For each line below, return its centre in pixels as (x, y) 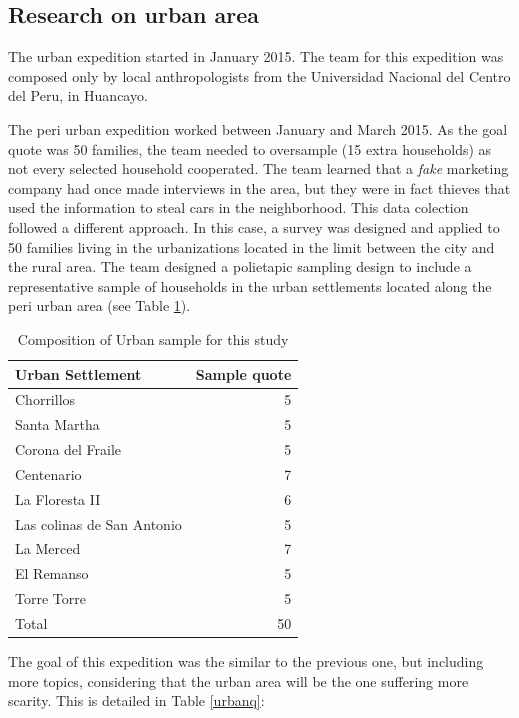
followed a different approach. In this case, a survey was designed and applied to (254, 226)
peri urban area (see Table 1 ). (99, 305)
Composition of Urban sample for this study (153, 338)
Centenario (48, 473)
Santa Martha (57, 424)
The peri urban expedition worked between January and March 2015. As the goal (258, 128)
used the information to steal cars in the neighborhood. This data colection (238, 207)
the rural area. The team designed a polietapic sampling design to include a (240, 266)
